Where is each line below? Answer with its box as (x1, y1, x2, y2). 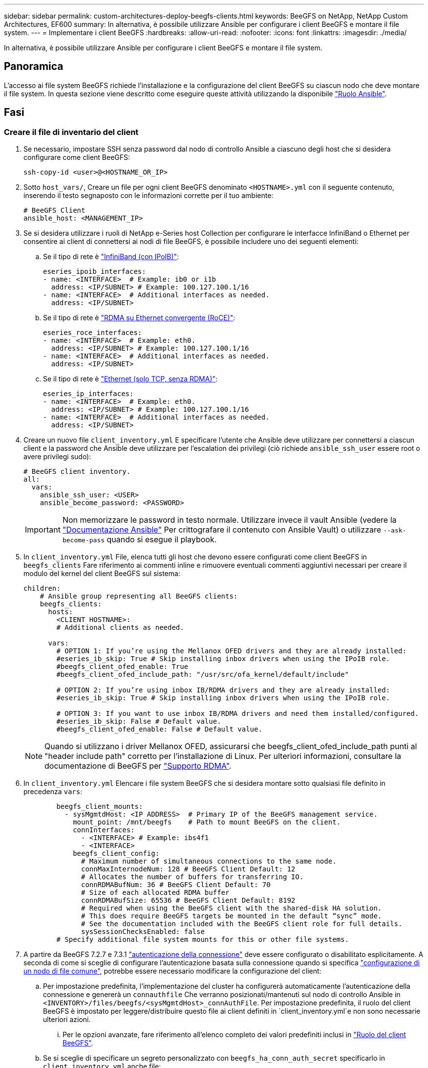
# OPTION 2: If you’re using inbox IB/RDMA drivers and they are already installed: (56, 686, 390, 694)
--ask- (383, 527, 407, 534)
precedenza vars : (23, 787, 83, 796)
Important (25, 525, 61, 535)
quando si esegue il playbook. (107, 534, 217, 545)
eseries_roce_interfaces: (43, 329, 142, 337)
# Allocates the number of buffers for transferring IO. (81, 873, 304, 881)
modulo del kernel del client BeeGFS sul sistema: (23, 569, 180, 578)
